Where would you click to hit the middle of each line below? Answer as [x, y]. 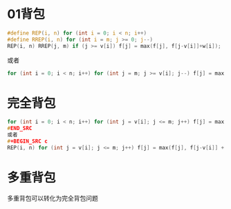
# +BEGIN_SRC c [28, 141]
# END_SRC [20, 129]
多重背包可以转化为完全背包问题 [53, 198]
